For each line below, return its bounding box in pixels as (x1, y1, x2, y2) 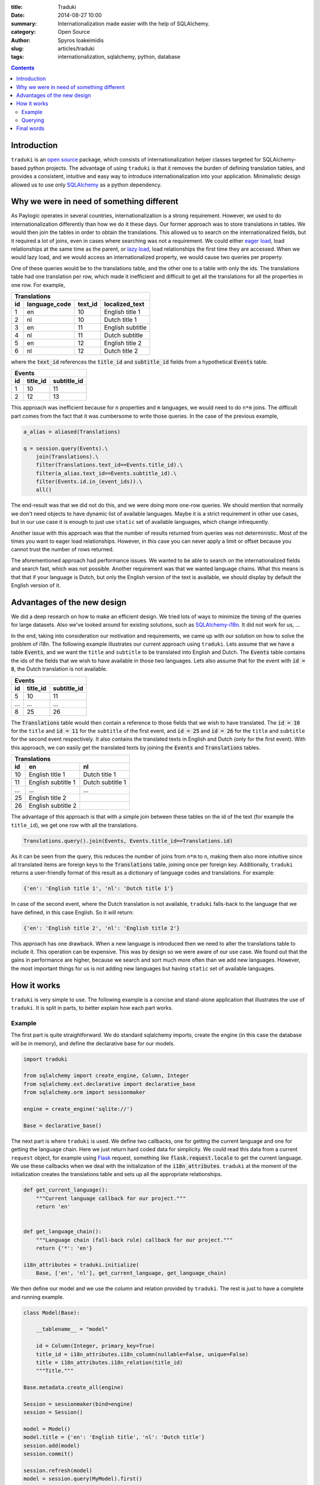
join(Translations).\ (36, 453, 99, 460)
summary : (11, 20, 37, 27)
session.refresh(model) (23, 1467, 93, 1474)
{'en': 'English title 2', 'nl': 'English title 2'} (23, 924, 180, 931)
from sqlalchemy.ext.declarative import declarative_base (23, 1080, 196, 1087)
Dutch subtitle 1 (83, 778, 127, 786)
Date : (11, 12, 25, 19)
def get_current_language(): (23, 1187, 108, 1193)
